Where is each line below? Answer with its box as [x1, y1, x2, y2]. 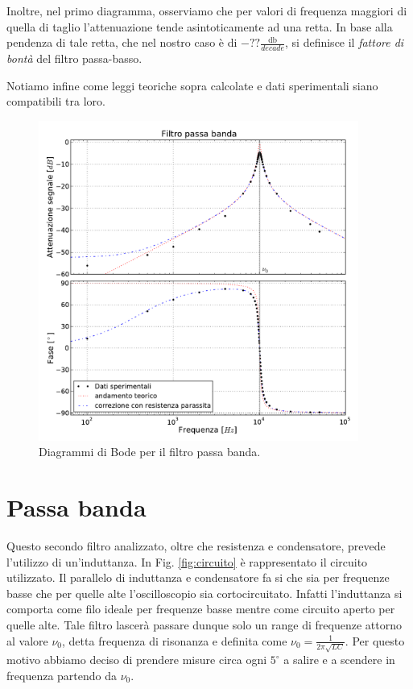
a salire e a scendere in [283, 651, 395, 668]
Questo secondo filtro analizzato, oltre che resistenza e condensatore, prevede [6, 537, 386, 554]
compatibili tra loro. [6, 93, 105, 110]
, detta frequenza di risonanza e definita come [62, 632, 287, 649]
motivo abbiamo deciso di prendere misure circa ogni [6, 651, 267, 668]
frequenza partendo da [6, 666, 117, 683]
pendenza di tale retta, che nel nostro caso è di [6, 34, 237, 51]
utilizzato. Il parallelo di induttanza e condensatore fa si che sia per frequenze [6, 569, 390, 586]
